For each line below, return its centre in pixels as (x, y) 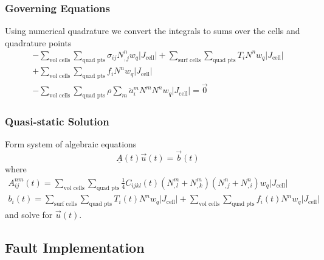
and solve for (29, 214)
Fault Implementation (75, 247)
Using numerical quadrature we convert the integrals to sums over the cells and (153, 31)
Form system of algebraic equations (71, 144)
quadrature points (38, 42)
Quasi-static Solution (57, 121)
